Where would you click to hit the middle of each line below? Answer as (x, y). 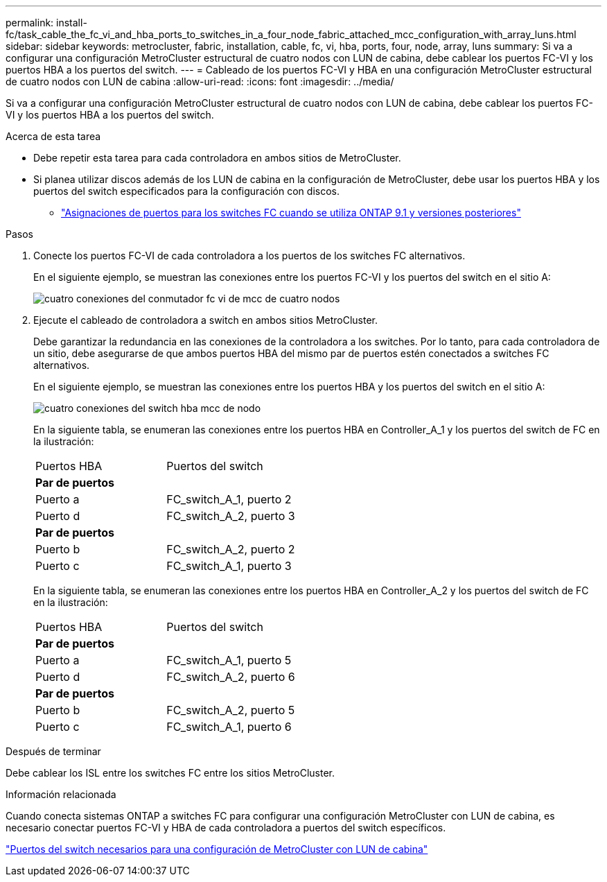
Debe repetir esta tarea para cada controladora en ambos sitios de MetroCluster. (217, 158)
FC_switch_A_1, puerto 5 (229, 660)
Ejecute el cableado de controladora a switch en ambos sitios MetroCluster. (206, 320)
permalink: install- (46, 23)
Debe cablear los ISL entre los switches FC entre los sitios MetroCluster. (170, 773)
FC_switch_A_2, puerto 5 (231, 710)
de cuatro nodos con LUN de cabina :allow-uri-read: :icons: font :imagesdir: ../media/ (200, 81)
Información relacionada (61, 794)
